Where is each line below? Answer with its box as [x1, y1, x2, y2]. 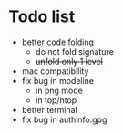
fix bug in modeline [21, 75, 95, 86]
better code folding [21, 36, 95, 47]
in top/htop [35, 94, 77, 106]
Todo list [8, 6, 76, 27]
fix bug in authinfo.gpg [21, 114, 108, 125]
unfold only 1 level [35, 56, 104, 67]
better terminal [21, 104, 78, 115]
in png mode [35, 85, 83, 96]
